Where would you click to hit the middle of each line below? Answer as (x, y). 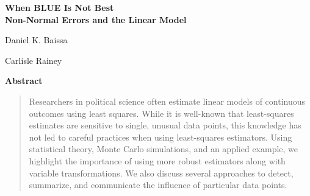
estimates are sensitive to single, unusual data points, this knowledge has (165, 125)
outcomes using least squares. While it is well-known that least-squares (161, 113)
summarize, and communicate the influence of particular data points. (158, 185)
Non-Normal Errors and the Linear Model (96, 19)
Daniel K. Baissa (36, 40)
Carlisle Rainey (34, 60)
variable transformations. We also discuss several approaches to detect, (161, 173)
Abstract (24, 81)
